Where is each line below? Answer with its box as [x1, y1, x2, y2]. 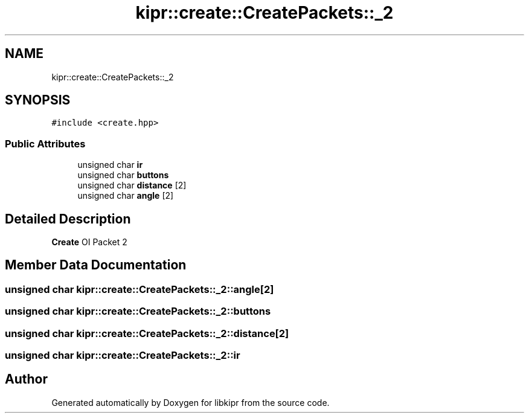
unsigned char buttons [77, 170, 169, 181]
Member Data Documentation [5, 257, 187, 273]
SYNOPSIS [5, 92, 71, 108]
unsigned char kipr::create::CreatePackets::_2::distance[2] [5, 327, 289, 339]
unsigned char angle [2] [77, 190, 174, 201]
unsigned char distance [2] [77, 180, 187, 191]
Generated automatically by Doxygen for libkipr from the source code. [51, 397, 330, 408]
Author [5, 371, 48, 387]
